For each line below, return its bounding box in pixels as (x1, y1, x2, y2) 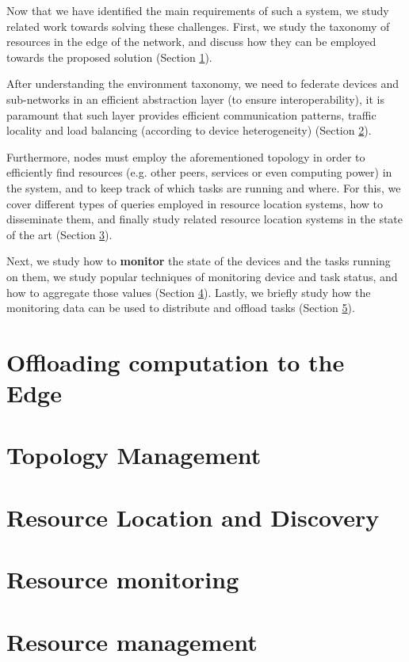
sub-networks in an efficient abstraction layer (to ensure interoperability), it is (6, 90, 385, 107)
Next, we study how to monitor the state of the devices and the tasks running (6, 253, 391, 269)
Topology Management (6, 439, 262, 471)
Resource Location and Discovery (6, 500, 380, 533)
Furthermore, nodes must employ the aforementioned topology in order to (6, 148, 365, 165)
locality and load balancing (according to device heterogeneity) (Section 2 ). (6, 122, 372, 139)
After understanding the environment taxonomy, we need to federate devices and (6, 75, 399, 92)
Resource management (6, 625, 258, 657)
